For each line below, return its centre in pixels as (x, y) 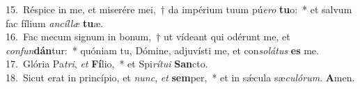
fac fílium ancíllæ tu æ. (55, 23)
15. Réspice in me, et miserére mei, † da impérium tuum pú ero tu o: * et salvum (179, 9)
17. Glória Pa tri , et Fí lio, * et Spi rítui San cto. (107, 64)
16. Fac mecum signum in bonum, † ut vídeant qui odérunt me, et (148, 37)
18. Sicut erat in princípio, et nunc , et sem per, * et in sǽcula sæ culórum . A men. (180, 77)
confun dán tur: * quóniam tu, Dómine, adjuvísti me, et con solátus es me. (162, 50)
